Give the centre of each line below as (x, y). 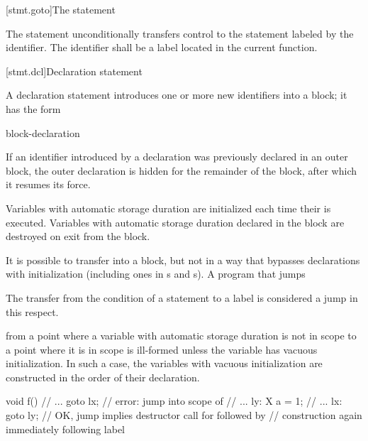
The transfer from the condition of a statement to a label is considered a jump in (182, 297)
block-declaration (43, 132)
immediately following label (66, 429)
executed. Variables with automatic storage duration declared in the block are (175, 222)
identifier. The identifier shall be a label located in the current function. (162, 47)
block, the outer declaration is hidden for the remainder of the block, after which (182, 170)
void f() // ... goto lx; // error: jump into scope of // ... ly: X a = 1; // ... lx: (174, 401)
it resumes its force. (48, 184)
